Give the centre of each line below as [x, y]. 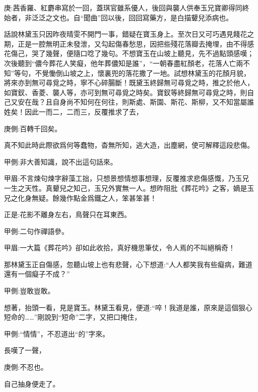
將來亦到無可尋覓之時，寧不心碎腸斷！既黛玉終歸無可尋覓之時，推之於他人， [129, 83]
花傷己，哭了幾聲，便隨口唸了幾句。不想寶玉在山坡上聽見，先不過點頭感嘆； [129, 53]
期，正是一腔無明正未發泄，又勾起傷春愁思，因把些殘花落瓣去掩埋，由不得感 [129, 43]
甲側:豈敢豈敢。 [29, 291]
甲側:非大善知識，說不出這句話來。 [61, 161]
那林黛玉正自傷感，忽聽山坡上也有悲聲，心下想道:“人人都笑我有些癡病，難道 [128, 264]
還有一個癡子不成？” [37, 274]
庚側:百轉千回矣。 [33, 128]
